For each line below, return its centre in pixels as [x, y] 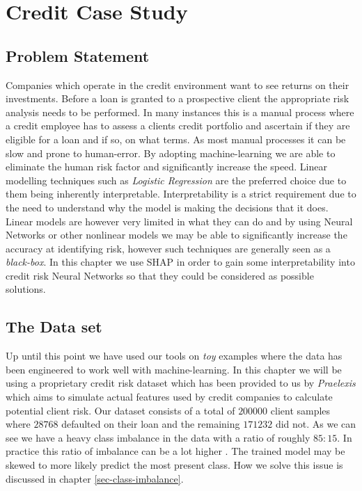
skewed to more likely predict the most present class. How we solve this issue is [174, 465]
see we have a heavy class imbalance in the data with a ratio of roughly [158, 437]
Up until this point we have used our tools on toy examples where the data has [174, 356]
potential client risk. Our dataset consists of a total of [120, 410]
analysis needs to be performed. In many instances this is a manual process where [180, 112]
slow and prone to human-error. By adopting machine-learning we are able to [171, 153]
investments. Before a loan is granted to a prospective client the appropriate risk [178, 98]
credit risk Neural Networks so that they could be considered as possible [160, 275]
